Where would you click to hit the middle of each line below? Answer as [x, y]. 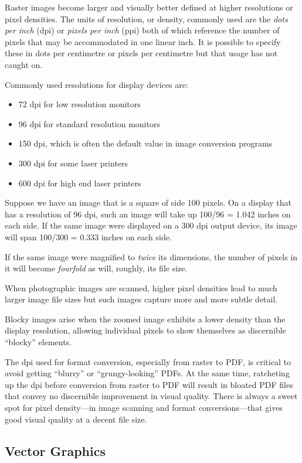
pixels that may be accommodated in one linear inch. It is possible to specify [143, 41]
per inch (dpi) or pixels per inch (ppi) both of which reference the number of [142, 30]
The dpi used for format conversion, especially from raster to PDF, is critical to [148, 361]
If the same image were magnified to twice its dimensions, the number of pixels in [151, 256]
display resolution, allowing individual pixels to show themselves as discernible [145, 330]
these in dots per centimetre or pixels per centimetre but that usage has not [141, 53]
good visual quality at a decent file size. [76, 419]
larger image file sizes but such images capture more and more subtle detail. [141, 299]
